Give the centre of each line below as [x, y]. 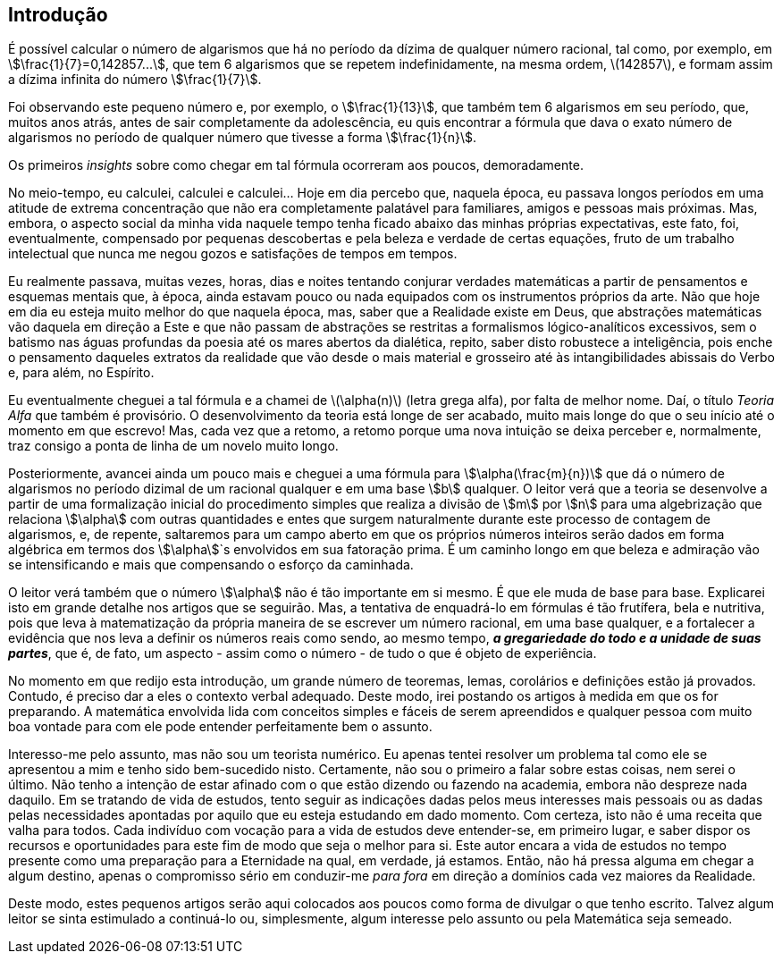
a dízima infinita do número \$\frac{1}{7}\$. [135, 80]
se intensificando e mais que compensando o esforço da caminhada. [211, 565]
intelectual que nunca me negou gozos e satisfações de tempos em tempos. [233, 254]
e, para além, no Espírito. [81, 373]
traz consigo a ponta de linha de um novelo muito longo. [173, 446]
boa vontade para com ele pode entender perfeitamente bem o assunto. [220, 727]
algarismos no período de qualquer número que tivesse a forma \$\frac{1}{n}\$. [243, 138]
